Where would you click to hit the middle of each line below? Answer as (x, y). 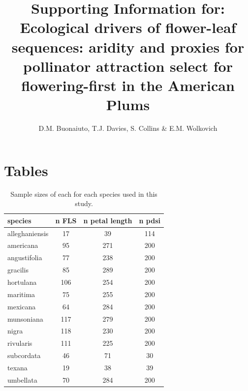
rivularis (20, 343)
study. (84, 203)
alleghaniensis (28, 233)
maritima (21, 294)
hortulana (22, 282)
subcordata (24, 355)
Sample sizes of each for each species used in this (84, 194)
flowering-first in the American (128, 85)
